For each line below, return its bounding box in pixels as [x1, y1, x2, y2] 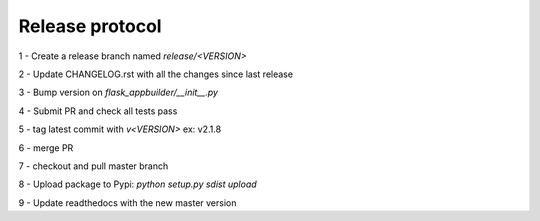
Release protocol [18, 15, 162, 37]
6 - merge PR [18, 141, 74, 154]
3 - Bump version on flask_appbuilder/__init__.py [18, 86, 219, 99]
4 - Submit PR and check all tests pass [18, 105, 178, 117]
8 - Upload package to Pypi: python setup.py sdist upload [18, 178, 257, 190]
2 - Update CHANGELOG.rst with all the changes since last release [18, 68, 294, 80]
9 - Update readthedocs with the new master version [18, 196, 237, 209]
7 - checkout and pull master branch [18, 160, 169, 172]
